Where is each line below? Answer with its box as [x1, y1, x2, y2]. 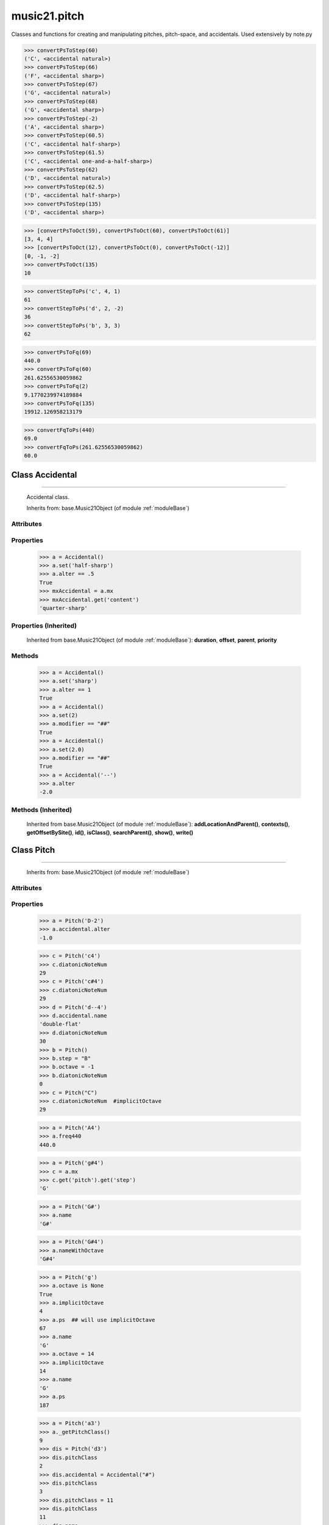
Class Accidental [11, 470, 77, 480]
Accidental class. [26, 493, 69, 501]
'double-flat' [39, 1021, 82, 1028]
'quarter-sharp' [39, 605, 88, 611]
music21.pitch [11, 9, 85, 23]
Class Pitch [11, 845, 55, 855]
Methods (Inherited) [11, 805, 73, 814]
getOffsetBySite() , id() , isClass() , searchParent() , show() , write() [26, 829, 194, 836]
